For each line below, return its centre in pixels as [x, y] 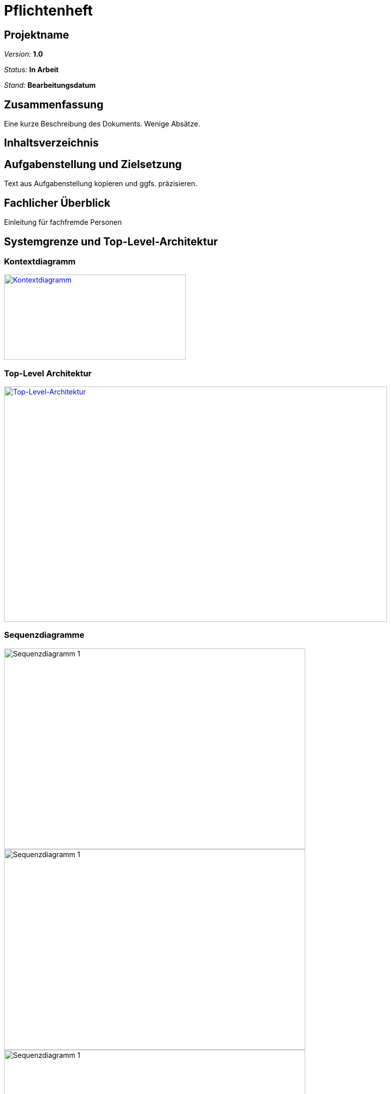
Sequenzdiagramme [44, 635]
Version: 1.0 [24, 54]
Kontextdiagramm [40, 261]
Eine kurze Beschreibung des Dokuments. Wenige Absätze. [102, 124]
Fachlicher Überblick [57, 203]
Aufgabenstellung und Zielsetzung [93, 164]
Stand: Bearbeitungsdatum [50, 85]
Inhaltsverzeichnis [51, 143]
